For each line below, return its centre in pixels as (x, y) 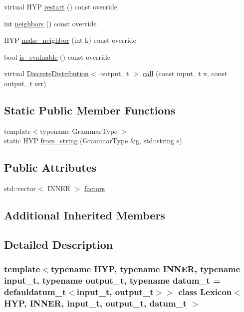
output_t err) (25, 83)
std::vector (20, 188)
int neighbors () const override (50, 23)
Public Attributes (50, 167)
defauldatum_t (35, 292)
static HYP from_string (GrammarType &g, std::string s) (93, 141)
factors (95, 188)
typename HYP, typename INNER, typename (145, 269)
